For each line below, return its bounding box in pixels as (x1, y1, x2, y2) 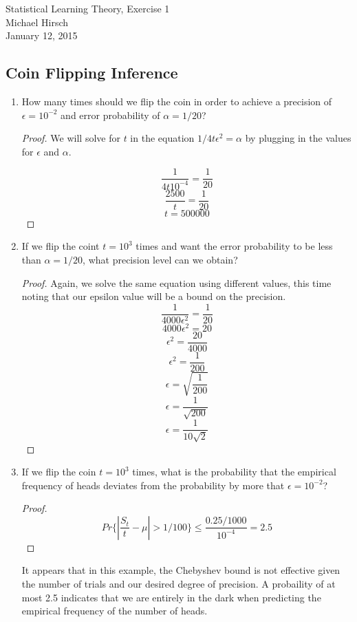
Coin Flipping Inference (6, 62, 178, 83)
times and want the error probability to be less (136, 239, 333, 253)
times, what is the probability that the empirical (132, 464, 336, 479)
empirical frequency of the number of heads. (21, 603, 208, 618)
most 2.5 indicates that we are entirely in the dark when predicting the (21, 590, 321, 604)
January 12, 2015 (6, 28, 78, 43)
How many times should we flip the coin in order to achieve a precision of (21, 94, 332, 108)
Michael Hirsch (6, 14, 69, 29)
